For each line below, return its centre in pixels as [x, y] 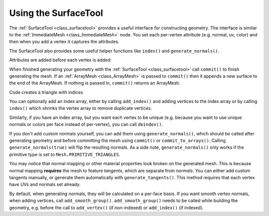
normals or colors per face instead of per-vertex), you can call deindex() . [86, 124]
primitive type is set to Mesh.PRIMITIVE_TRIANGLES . [65, 154]
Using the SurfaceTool [56, 13]
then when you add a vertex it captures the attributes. [64, 42]
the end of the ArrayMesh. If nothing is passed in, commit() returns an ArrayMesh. [95, 83]
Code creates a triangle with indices [46, 92]
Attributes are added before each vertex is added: [60, 60]
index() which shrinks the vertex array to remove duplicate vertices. [80, 108]
